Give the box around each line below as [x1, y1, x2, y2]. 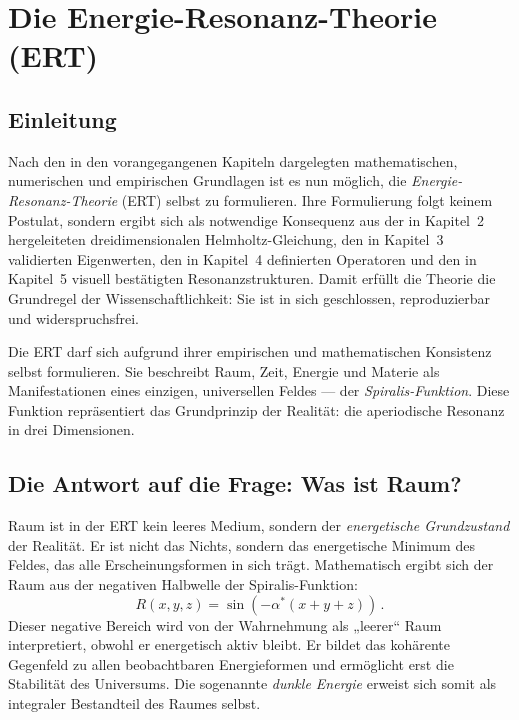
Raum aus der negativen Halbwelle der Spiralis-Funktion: [8, 574, 358, 595]
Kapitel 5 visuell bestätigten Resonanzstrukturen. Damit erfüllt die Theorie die [8, 268, 496, 289]
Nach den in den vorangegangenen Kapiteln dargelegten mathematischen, [8, 150, 458, 171]
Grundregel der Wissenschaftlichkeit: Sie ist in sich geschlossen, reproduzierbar [8, 287, 491, 308]
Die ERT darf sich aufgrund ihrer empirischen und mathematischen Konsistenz [8, 341, 492, 362]
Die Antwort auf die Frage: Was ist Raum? [8, 468, 462, 499]
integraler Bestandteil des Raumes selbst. [8, 693, 261, 714]
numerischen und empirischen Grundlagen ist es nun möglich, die [8, 170, 407, 191]
